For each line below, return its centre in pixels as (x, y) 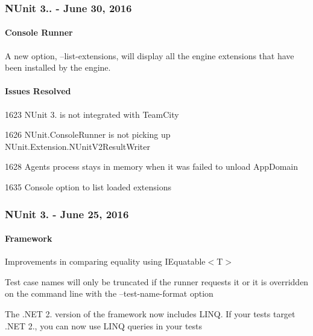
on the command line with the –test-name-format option (109, 293)
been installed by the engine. (58, 67)
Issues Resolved (38, 91)
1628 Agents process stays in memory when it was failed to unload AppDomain (152, 166)
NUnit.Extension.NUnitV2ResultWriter (78, 146)
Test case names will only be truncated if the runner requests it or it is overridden (157, 281)
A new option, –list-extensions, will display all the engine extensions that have (150, 55)
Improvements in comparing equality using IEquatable (105, 261)
